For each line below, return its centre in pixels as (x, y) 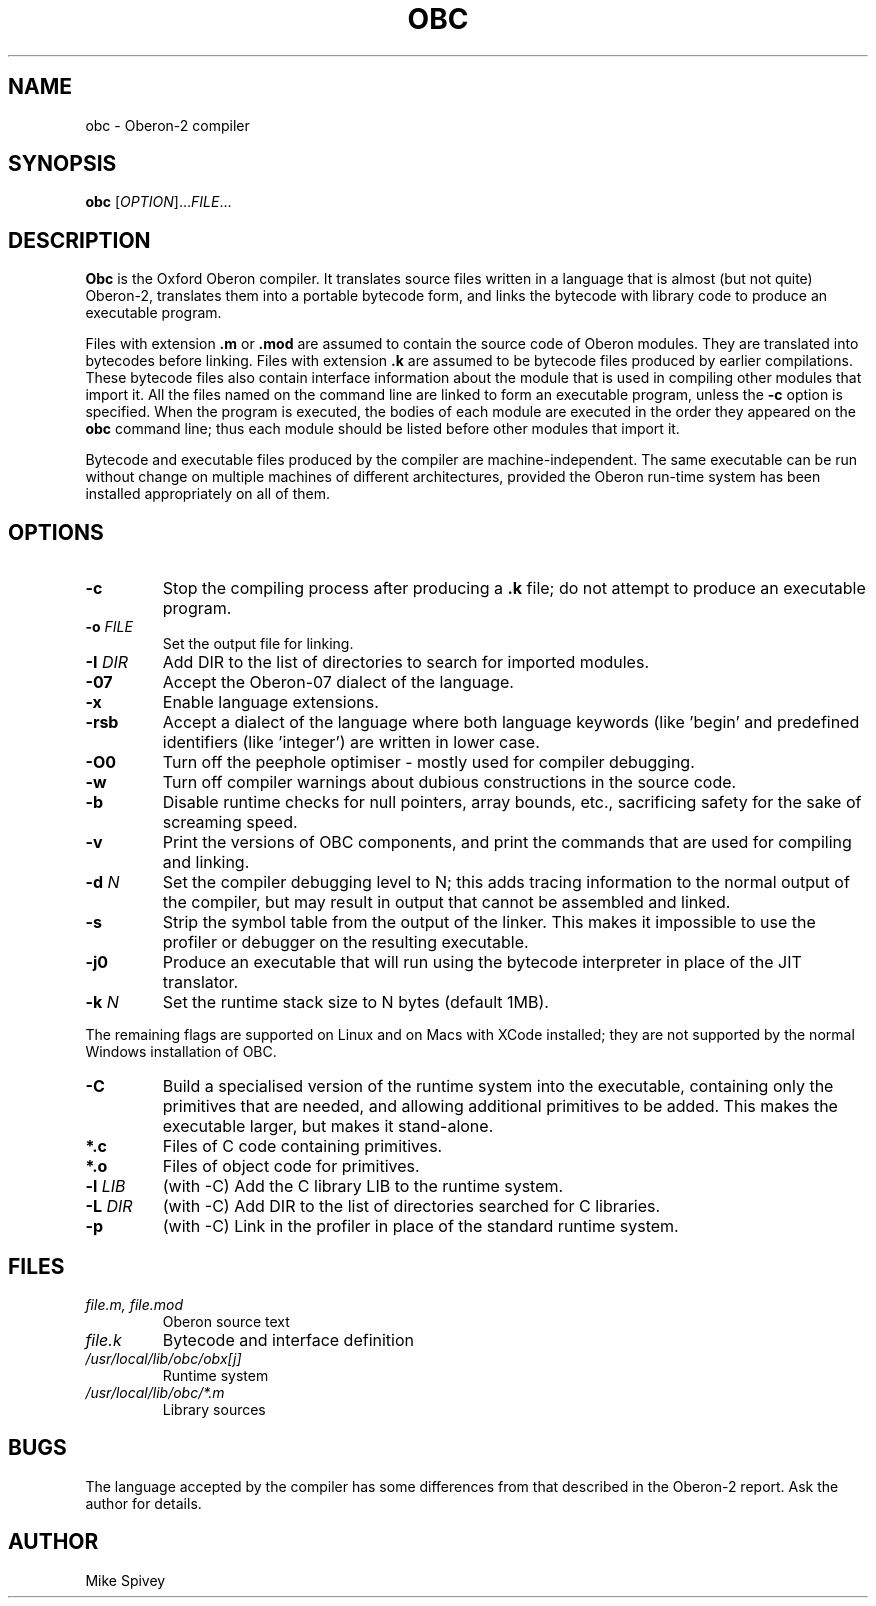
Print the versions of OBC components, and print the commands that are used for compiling (507, 842)
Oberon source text (226, 1321)
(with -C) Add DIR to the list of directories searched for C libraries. (411, 1206)
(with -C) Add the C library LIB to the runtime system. (363, 1186)
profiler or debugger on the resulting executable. (345, 942)
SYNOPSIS (62, 164)
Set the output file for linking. (258, 644)
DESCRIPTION (79, 240)
